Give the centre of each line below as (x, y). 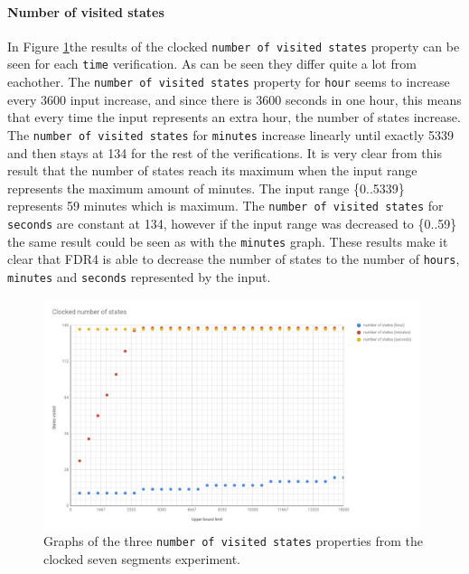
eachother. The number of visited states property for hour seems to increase (229, 82)
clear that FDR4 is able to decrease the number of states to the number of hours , (234, 259)
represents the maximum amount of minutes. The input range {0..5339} (206, 188)
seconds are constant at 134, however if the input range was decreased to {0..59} (232, 224)
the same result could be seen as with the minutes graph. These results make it (228, 241)
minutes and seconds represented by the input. (139, 277)
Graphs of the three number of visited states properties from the (233, 541)
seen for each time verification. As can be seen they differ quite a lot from (212, 64)
